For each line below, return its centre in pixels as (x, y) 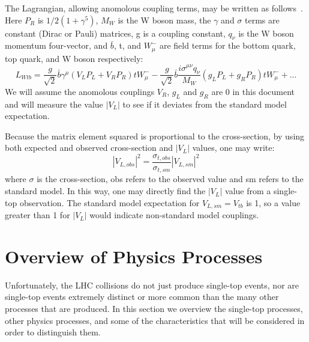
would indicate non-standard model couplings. (174, 215)
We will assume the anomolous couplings (80, 91)
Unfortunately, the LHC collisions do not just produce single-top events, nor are (152, 285)
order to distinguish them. (53, 332)
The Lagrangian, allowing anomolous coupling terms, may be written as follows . (154, 8)
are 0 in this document (253, 91)
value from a (248, 191)
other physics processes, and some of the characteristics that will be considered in (155, 320)
